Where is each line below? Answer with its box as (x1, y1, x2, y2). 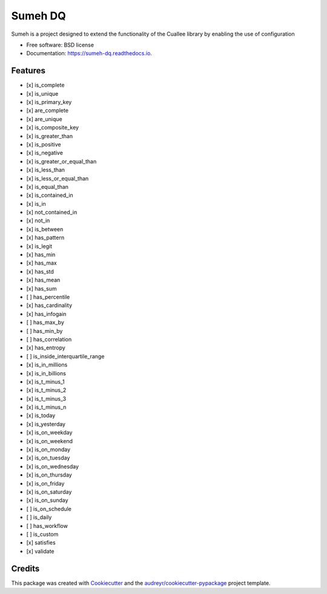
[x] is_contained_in (26, 191, 74, 199)
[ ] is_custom (26, 530, 59, 538)
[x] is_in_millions (26, 361, 68, 369)
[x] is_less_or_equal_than (26, 174, 89, 182)
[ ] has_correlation (26, 335, 72, 343)
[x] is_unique (26, 90, 59, 97)
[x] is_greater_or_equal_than (26, 157, 97, 165)
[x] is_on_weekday (26, 429, 73, 436)
